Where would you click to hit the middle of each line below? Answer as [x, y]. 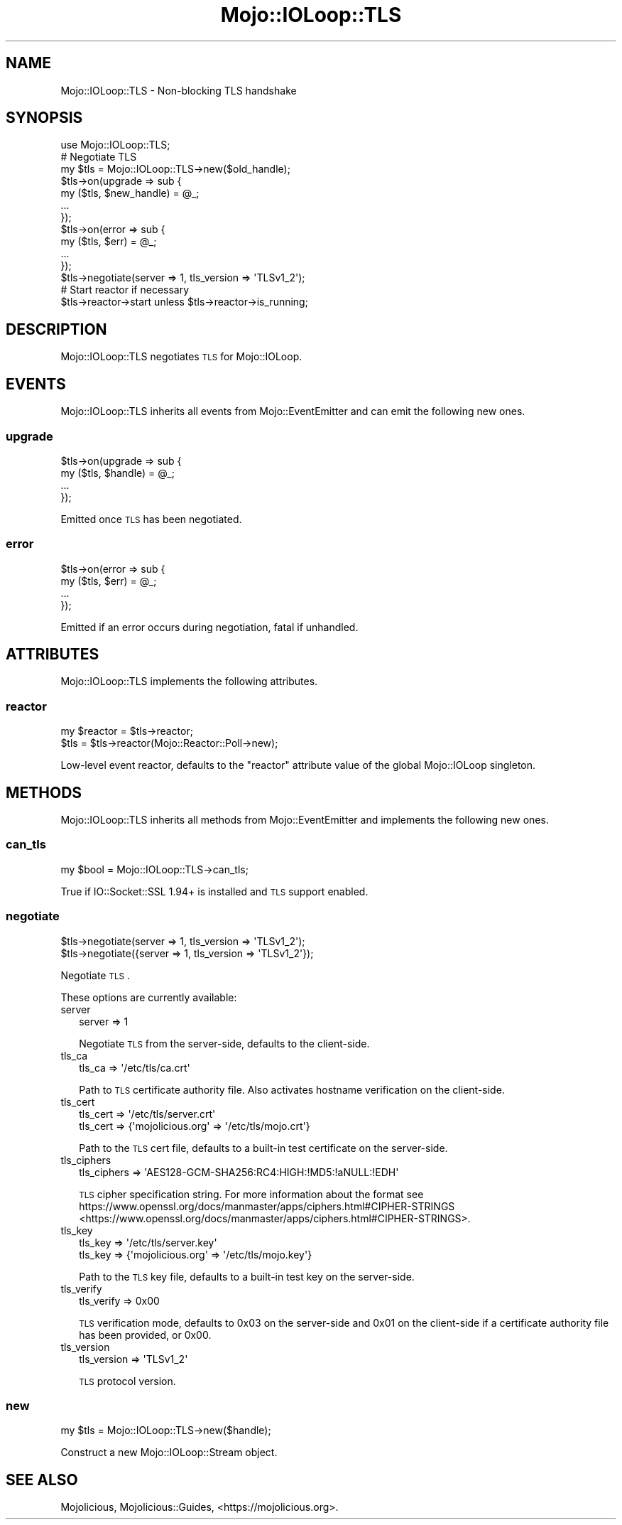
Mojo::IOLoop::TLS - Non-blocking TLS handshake [179, 90]
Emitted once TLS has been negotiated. [151, 519]
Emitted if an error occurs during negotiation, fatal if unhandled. [209, 627]
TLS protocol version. [127, 1381]
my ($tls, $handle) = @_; [118, 473]
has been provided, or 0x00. [145, 1335]
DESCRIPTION [56, 329]
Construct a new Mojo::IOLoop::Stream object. [169, 1453]
